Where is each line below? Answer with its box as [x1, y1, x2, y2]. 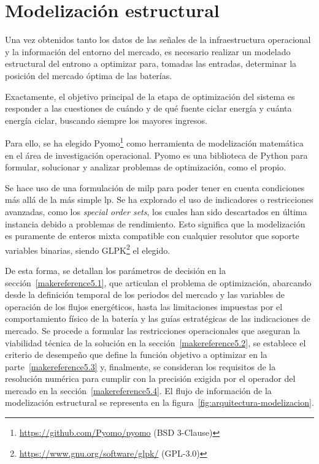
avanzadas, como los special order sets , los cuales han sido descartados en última [5, 205, 307, 218]
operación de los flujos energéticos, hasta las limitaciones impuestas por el [5, 300, 283, 313]
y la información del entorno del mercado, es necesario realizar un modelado [5, 45, 291, 58]
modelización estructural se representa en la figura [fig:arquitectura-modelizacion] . [5, 396, 314, 409]
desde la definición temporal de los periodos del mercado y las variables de [5, 288, 285, 301]
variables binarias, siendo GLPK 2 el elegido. [5, 242, 171, 256]
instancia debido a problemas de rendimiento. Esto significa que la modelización [5, 217, 306, 230]
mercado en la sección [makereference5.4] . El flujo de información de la [5, 384, 272, 397]
